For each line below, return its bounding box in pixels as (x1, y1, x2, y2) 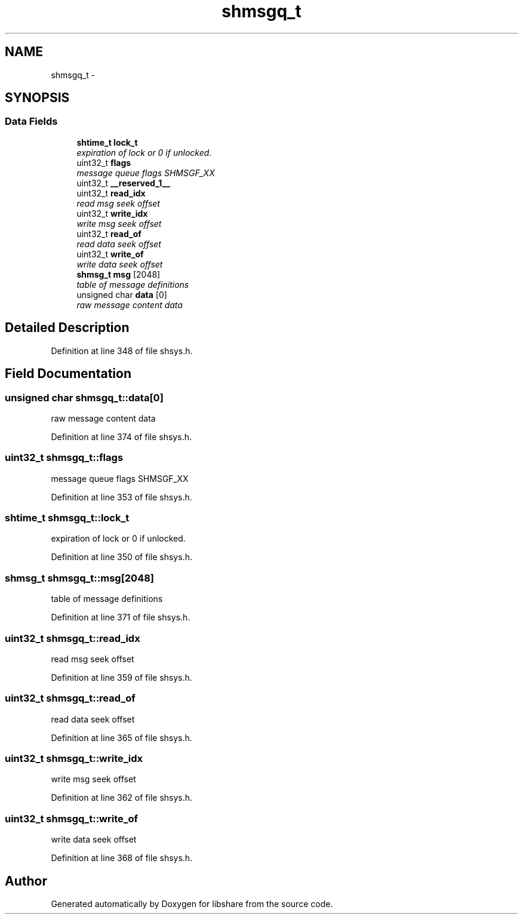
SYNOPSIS (5, 90, 70, 106)
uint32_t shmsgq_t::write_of (5, 812, 139, 825)
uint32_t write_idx (76, 208, 148, 219)
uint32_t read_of (76, 228, 141, 239)
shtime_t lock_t (76, 137, 138, 147)
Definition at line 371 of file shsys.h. (51, 612, 190, 623)
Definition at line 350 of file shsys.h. (51, 552, 192, 563)
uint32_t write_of (76, 248, 144, 259)
